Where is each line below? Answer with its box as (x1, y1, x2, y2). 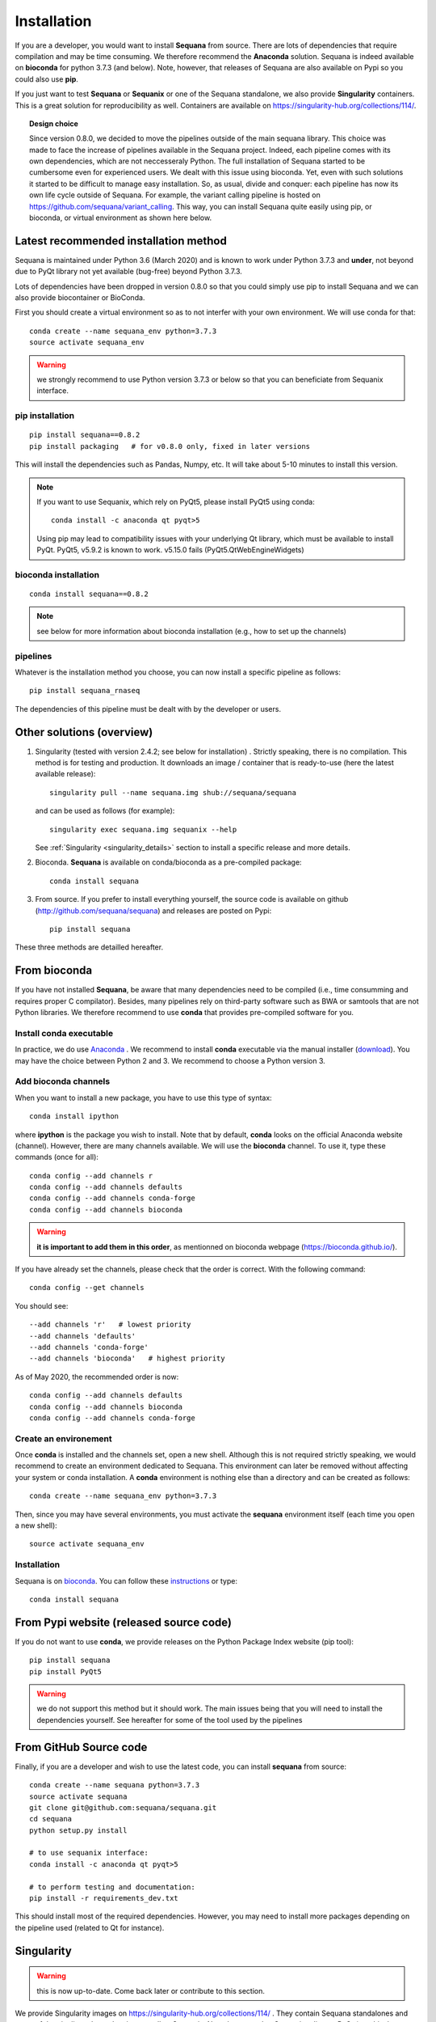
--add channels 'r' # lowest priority (29, 1320, 191, 1330)
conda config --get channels (29, 1283, 145, 1292)
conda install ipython (29, 1112, 119, 1121)
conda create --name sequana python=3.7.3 (29, 1780, 200, 1790)
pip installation (15, 410, 75, 421)
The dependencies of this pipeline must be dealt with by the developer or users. (15, 704, 282, 713)
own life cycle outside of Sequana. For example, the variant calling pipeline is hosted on (29, 190, 321, 200)
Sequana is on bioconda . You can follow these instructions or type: (15, 1576, 238, 1585)
